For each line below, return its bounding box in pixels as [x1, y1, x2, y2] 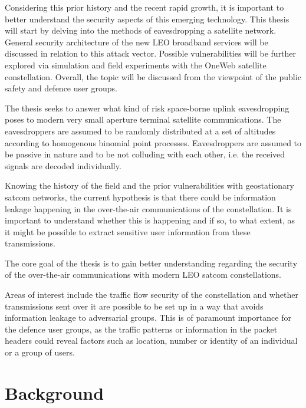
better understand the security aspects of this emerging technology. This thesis [5, 12, 289, 25]
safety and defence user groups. [5, 82, 117, 94]
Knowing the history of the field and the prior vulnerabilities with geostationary [5, 179, 294, 192]
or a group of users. [5, 346, 75, 358]
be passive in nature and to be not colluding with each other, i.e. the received [5, 148, 285, 160]
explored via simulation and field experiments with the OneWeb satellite [5, 58, 266, 71]
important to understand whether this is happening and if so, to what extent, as [5, 214, 295, 226]
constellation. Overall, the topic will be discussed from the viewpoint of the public [5, 70, 301, 83]
